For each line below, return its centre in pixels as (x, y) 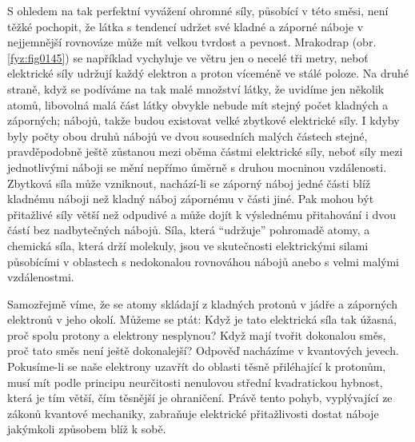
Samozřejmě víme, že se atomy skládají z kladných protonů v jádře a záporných (202, 303)
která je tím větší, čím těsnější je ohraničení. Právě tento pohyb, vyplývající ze (200, 398)
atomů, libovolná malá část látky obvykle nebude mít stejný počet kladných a (198, 104)
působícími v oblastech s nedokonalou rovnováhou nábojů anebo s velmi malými (203, 261)
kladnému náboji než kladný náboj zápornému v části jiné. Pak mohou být (191, 199)
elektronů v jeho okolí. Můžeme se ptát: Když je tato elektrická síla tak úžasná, (202, 319)
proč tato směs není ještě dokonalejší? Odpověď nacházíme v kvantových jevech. (203, 350)
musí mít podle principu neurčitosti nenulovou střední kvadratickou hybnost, (195, 382)
